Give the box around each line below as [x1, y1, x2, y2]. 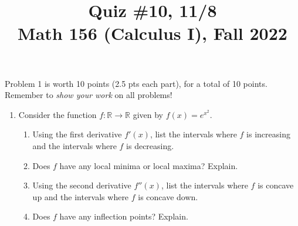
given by [133, 108, 163, 120]
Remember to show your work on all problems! [5, 89, 172, 101]
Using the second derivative [32, 179, 131, 191]
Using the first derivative [32, 128, 122, 140]
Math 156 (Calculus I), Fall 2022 [18, 21, 287, 45]
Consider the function [18, 108, 97, 120]
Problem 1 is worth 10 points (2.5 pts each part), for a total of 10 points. [5, 77, 267, 89]
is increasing [246, 128, 290, 140]
